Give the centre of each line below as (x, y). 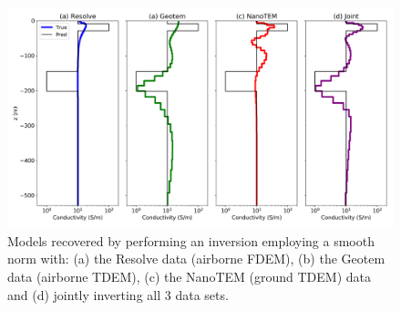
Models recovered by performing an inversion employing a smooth (191, 240)
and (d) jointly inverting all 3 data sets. (118, 294)
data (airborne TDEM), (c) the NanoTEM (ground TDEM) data (189, 276)
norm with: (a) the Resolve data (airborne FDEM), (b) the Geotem (196, 259)
